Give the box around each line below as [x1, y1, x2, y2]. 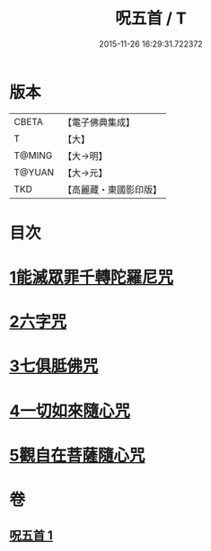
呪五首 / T [115, 8, 187, 29]
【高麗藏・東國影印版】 [62, 183, 163, 196]
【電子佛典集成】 [62, 116, 136, 129]
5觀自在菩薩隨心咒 [9, 445, 145, 466]
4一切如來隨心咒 [9, 401, 130, 421]
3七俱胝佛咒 [9, 356, 99, 377]
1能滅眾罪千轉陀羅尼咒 [9, 267, 174, 288]
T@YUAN [13, 165, 55, 178]
